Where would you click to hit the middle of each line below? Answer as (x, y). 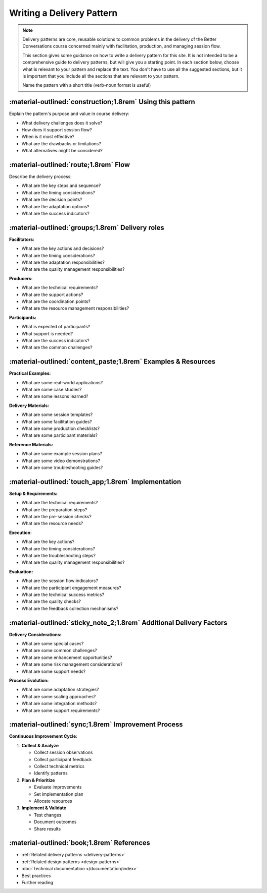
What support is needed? (47, 333)
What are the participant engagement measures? (71, 588)
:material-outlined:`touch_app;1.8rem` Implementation (95, 482)
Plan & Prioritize (38, 780)
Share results (47, 829)
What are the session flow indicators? (60, 581)
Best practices (36, 876)
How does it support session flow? (57, 129)
